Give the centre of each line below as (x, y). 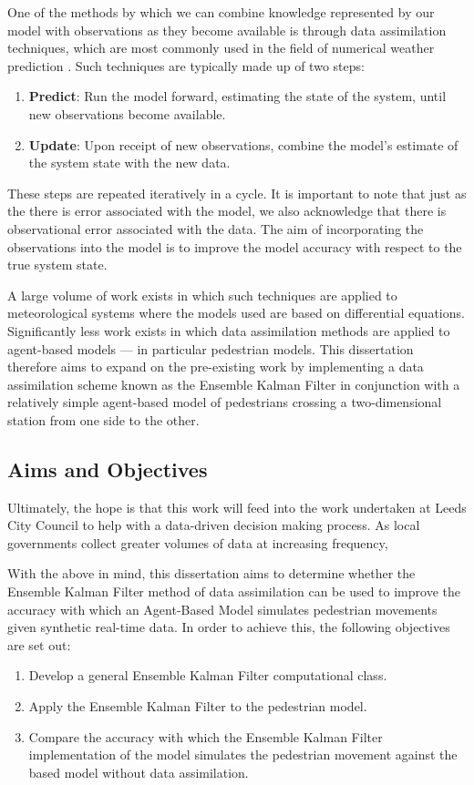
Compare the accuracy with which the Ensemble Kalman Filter (206, 736)
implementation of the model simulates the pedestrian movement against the (243, 754)
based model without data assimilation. (139, 772)
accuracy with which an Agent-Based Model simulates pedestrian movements (222, 609)
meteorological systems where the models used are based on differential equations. (236, 313)
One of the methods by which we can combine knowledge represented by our (221, 12)
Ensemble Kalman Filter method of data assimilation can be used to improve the (234, 591)
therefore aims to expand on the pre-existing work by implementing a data (216, 367)
